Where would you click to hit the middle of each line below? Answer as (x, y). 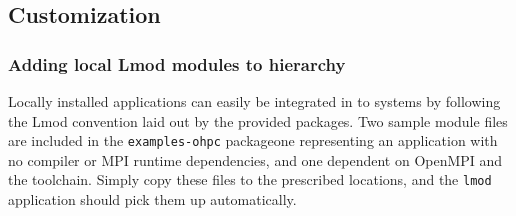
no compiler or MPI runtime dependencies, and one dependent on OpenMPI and (255, 159)
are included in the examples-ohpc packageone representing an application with (253, 140)
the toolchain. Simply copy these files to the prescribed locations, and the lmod (250, 179)
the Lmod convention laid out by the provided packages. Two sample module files (258, 120)
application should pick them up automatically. (152, 199)
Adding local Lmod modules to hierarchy (177, 63)
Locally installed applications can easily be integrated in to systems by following (254, 101)
